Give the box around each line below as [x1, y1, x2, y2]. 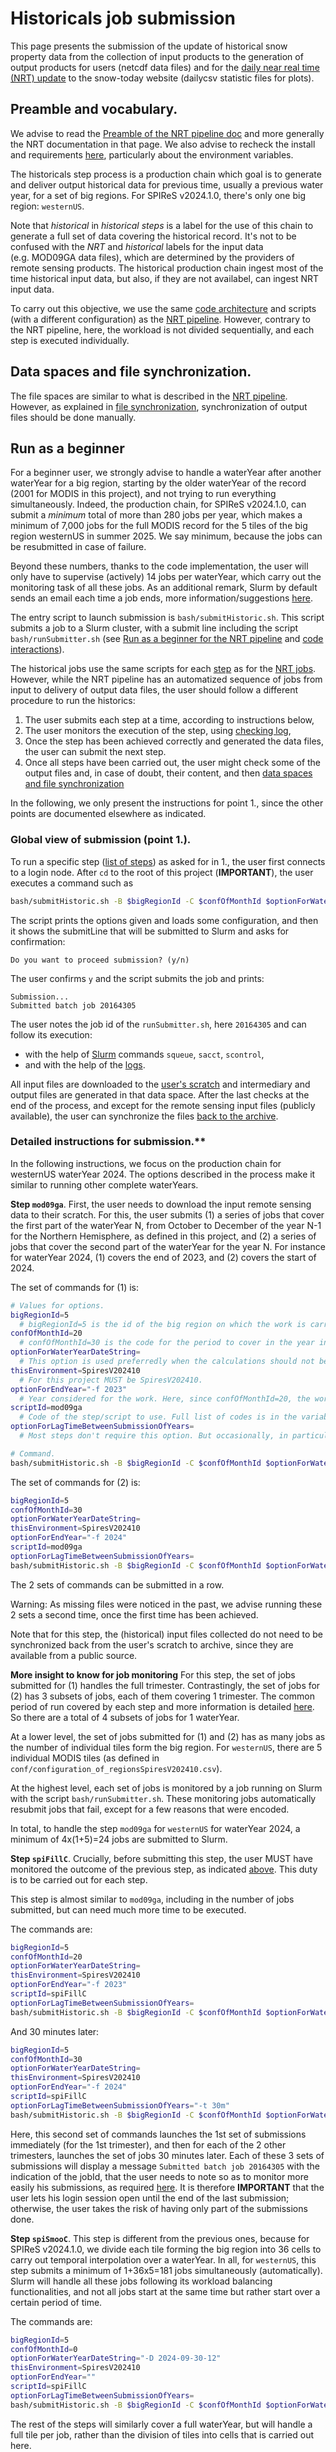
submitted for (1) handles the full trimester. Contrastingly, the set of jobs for [10, 1679, 321, 1691]
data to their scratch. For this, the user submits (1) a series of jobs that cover [10, 1208, 325, 1221]
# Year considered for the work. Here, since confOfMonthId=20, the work [19, 1393, 333, 1404]
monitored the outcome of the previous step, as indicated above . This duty [10, 1863, 318, 1875]
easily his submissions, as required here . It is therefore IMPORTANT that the [10, 2181, 325, 2193]
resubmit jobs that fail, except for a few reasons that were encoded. [10, 1803, 290, 1815]
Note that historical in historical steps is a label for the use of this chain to [10, 219, 314, 231]
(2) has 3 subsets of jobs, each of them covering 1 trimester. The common [10, 1690, 315, 1702]
